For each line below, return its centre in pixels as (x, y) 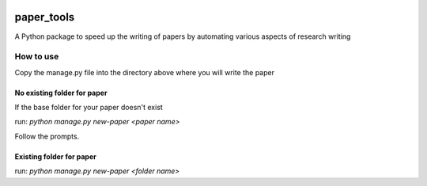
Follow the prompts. (47, 136)
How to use (37, 57)
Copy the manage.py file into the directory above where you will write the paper (144, 72)
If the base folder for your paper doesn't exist (89, 108)
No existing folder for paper (61, 93)
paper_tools (45, 17)
